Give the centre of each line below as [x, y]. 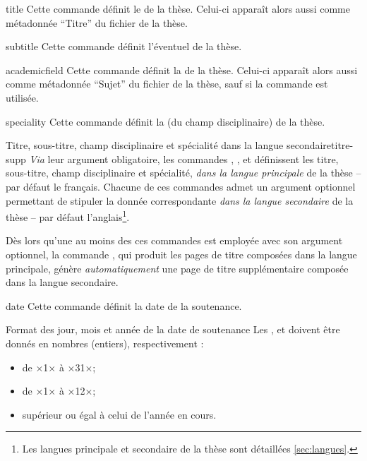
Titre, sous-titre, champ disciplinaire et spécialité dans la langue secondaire [169, 145]
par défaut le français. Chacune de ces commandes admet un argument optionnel [181, 186]
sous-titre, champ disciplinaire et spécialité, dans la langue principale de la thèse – [183, 173]
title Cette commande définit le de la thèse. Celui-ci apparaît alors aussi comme [178, 8]
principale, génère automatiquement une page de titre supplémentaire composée [177, 268]
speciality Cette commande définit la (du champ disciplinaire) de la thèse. [166, 121]
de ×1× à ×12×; [59, 391]
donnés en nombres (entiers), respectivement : [105, 343]
